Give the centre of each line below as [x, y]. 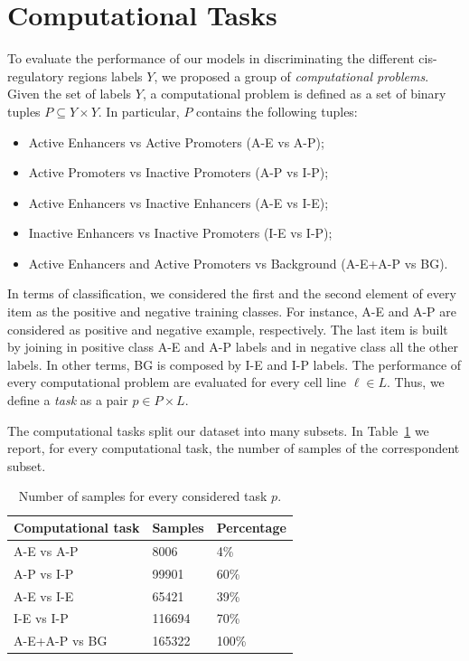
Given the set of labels [70, 94]
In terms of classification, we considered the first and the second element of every [232, 293]
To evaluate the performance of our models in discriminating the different [211, 58]
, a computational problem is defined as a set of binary [294, 94]
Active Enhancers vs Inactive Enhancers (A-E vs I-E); [178, 202]
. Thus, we [415, 382]
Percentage [251, 527]
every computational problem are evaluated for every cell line [177, 382]
